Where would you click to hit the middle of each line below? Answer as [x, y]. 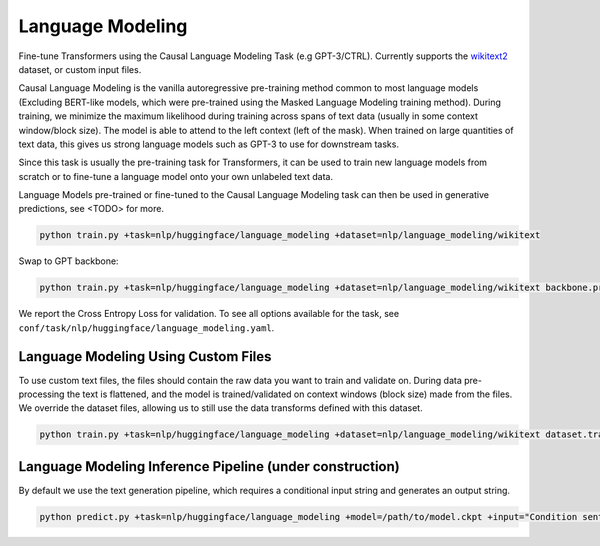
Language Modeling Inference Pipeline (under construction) [209, 466]
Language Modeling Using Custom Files [145, 356]
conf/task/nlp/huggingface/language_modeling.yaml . [146, 327]
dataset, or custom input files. [80, 69]
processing [41, 394]
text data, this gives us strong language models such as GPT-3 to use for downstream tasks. [209, 144]
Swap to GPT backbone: [68, 261]
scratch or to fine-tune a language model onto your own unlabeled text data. [176, 176]
